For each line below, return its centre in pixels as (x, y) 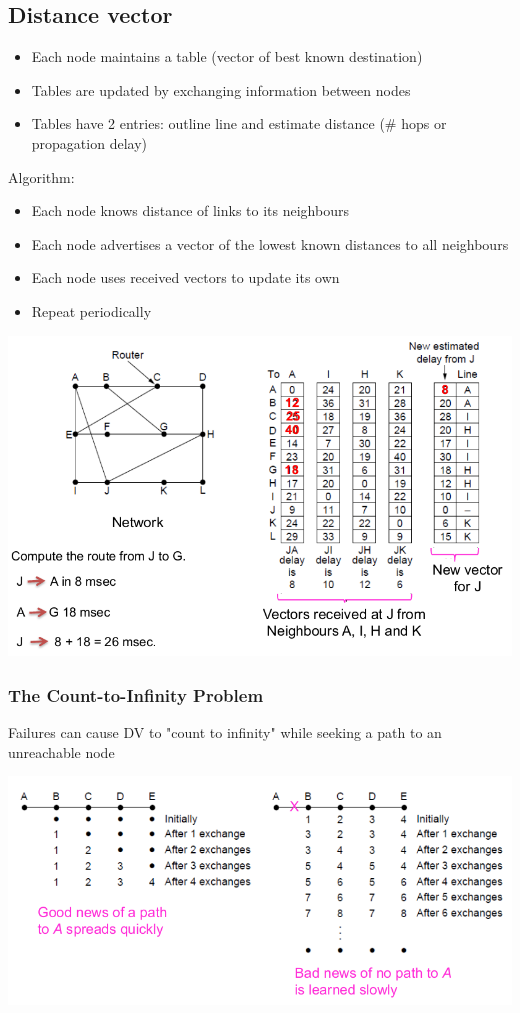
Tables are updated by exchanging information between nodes (221, 89)
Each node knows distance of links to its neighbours (190, 210)
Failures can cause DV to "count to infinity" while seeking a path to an (225, 732)
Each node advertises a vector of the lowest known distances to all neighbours (270, 243)
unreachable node (61, 751)
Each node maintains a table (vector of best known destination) (227, 56)
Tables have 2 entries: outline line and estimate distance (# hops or (239, 123)
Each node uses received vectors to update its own (185, 277)
